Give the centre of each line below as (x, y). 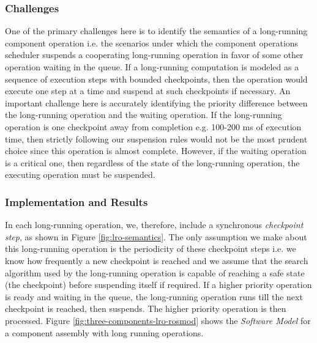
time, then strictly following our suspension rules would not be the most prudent (156, 138)
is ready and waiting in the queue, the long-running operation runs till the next (154, 296)
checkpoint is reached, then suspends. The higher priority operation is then (146, 308)
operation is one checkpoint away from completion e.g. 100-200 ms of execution (153, 126)
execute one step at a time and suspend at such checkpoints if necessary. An (148, 91)
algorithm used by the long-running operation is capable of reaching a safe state (155, 272)
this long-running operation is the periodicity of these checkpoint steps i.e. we (151, 249)
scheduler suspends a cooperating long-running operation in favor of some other (154, 55)
